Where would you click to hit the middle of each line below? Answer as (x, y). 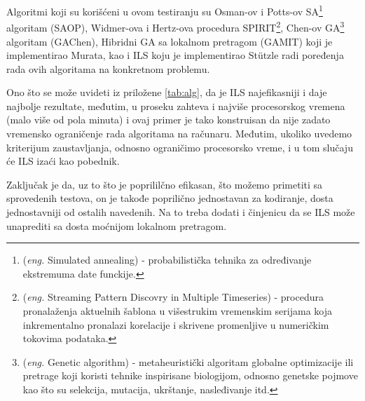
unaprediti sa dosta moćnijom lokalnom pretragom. (117, 225)
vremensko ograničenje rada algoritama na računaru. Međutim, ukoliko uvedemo (179, 134)
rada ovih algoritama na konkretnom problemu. (108, 68)
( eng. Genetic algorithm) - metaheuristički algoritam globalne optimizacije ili (188, 361)
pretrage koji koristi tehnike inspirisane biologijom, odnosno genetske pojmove (190, 375)
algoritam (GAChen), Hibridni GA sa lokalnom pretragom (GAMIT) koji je (170, 41)
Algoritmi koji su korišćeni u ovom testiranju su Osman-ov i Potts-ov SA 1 (165, 10)
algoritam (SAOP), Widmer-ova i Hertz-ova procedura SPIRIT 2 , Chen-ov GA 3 (175, 26)
